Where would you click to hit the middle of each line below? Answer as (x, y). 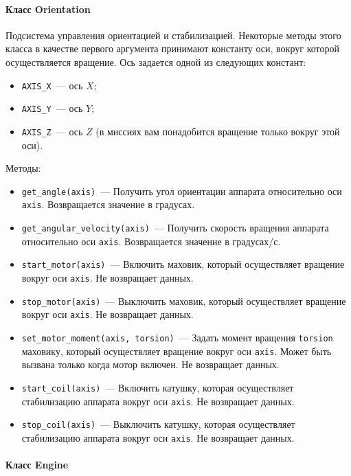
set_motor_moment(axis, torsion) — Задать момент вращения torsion (177, 337)
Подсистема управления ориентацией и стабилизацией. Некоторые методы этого (173, 35)
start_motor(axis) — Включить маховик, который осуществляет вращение (183, 264)
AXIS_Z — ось (52, 131)
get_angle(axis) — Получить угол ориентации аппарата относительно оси (182, 191)
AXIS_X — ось (52, 85)
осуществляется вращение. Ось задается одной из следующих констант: (156, 61)
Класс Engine (37, 465)
